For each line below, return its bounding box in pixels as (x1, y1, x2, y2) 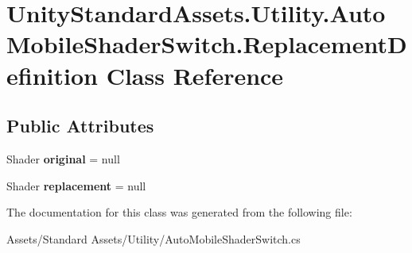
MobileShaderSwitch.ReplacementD (6, 28, 407, 60)
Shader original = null (6, 150, 120, 167)
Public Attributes (6, 113, 154, 138)
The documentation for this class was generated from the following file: (6, 204, 352, 220)
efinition (6, 59, 98, 91)
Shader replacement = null (6, 177, 146, 194)
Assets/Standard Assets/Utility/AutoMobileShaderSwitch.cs (6, 230, 301, 247)
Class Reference (106, 59, 284, 91)
